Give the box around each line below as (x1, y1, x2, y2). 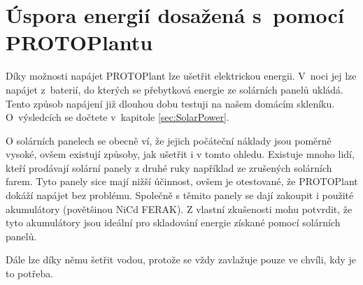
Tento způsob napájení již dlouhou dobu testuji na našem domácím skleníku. (6, 96, 335, 110)
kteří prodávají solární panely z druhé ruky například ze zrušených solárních (6, 160, 332, 175)
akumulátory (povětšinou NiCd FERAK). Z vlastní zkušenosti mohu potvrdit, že (6, 201, 353, 216)
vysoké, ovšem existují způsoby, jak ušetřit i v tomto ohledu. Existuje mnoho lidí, (6, 147, 355, 161)
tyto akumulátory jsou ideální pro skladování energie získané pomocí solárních (6, 215, 341, 230)
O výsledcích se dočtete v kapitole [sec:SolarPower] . (6, 110, 229, 124)
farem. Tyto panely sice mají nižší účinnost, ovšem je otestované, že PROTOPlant (6, 174, 358, 189)
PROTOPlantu (6, 28, 153, 57)
